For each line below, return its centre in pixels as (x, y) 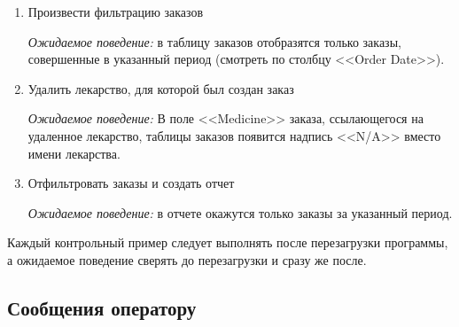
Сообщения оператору (102, 307)
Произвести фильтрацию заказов (116, 12)
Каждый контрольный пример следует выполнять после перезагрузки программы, (228, 242)
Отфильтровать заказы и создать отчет (131, 183)
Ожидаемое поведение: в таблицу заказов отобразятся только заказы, (214, 41)
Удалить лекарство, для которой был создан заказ (161, 88)
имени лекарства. (74, 153)
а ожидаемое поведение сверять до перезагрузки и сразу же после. (187, 259)
